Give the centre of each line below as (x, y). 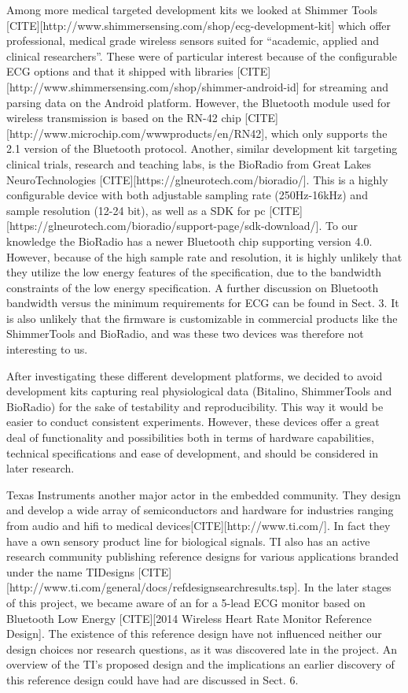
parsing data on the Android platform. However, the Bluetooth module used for (198, 102)
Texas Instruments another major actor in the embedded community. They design (204, 494)
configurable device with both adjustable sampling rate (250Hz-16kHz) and (187, 195)
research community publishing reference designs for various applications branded (202, 556)
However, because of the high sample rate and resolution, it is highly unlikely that (204, 256)
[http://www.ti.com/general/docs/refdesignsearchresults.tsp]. (153, 587)
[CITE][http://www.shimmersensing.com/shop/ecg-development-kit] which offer (199, 25)
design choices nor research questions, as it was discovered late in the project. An (202, 649)
